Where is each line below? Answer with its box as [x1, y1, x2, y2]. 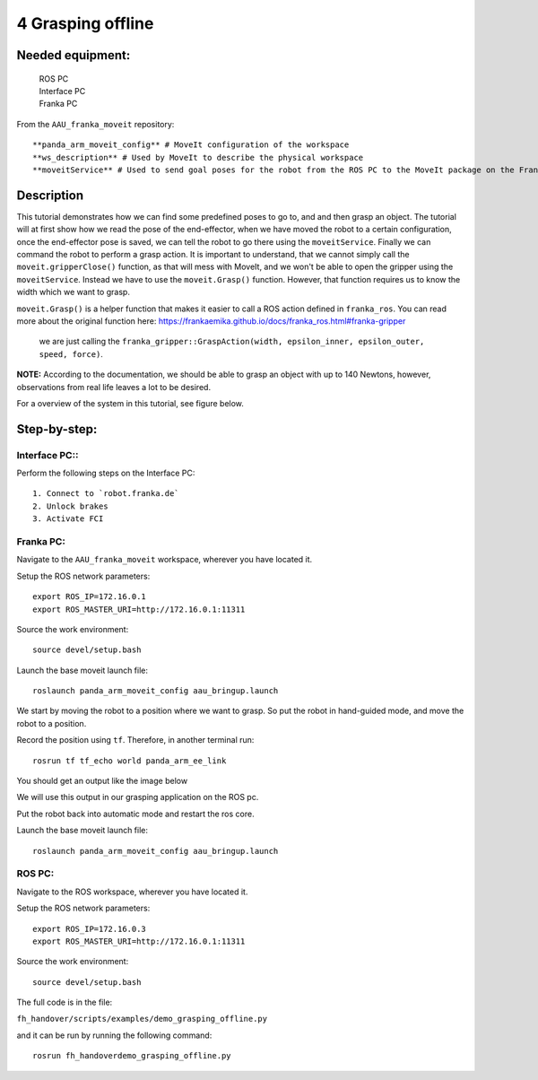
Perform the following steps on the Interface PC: [16, 467, 195, 479]
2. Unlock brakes [32, 501, 108, 511]
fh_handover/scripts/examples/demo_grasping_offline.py [16, 1014, 268, 1024]
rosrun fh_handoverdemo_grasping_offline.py [32, 1050, 232, 1061]
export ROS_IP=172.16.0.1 [32, 592, 147, 602]
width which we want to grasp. [16, 287, 130, 298]
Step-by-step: [16, 422, 98, 437]
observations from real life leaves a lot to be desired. [16, 381, 211, 392]
